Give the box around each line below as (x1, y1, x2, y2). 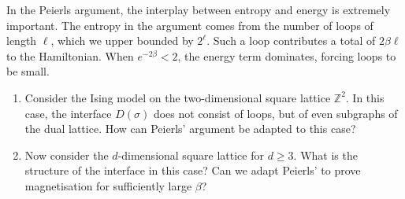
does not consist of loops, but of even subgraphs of (153, 105, 398, 121)
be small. (6, 63, 50, 79)
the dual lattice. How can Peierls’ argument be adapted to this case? (24, 120, 356, 137)
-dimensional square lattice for (117, 146, 264, 163)
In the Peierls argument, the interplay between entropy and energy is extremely (6, 2, 391, 17)
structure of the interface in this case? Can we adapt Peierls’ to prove (24, 162, 361, 179)
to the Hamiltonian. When (6, 47, 134, 64)
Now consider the (24, 146, 109, 163)
